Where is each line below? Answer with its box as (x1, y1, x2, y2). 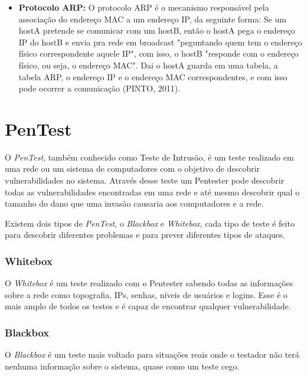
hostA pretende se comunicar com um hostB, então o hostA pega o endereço (18, 24, 295, 37)
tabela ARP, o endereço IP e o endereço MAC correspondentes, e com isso (18, 70, 288, 83)
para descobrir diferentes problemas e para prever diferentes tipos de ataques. (5, 228, 285, 241)
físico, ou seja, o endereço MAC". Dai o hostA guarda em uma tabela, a (18, 58, 278, 71)
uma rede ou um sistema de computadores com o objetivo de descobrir (5, 162, 260, 175)
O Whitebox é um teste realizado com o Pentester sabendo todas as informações (5, 277, 293, 289)
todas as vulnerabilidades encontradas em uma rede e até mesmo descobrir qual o (5, 185, 300, 198)
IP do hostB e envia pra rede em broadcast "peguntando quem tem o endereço (18, 35, 302, 48)
